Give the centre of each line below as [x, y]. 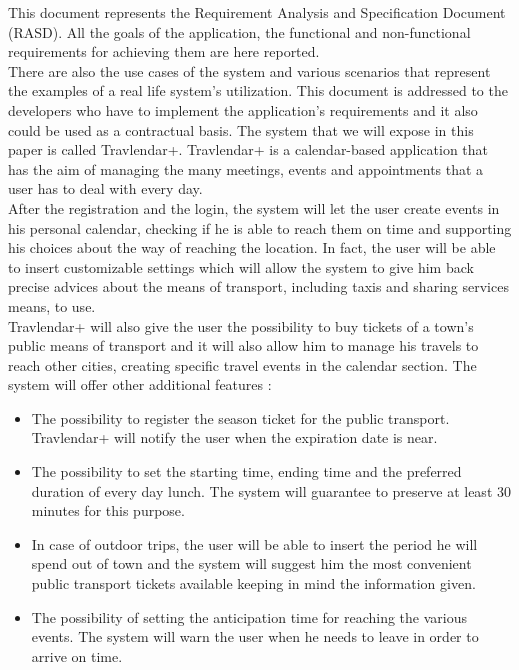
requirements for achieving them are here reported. [164, 51]
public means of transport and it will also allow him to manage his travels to [243, 345]
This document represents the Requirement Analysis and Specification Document [257, 12]
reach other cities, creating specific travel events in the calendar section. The [242, 364]
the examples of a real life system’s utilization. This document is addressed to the [258, 90]
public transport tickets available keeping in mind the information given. [253, 583]
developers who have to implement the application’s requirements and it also [243, 109]
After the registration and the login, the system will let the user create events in [254, 207]
